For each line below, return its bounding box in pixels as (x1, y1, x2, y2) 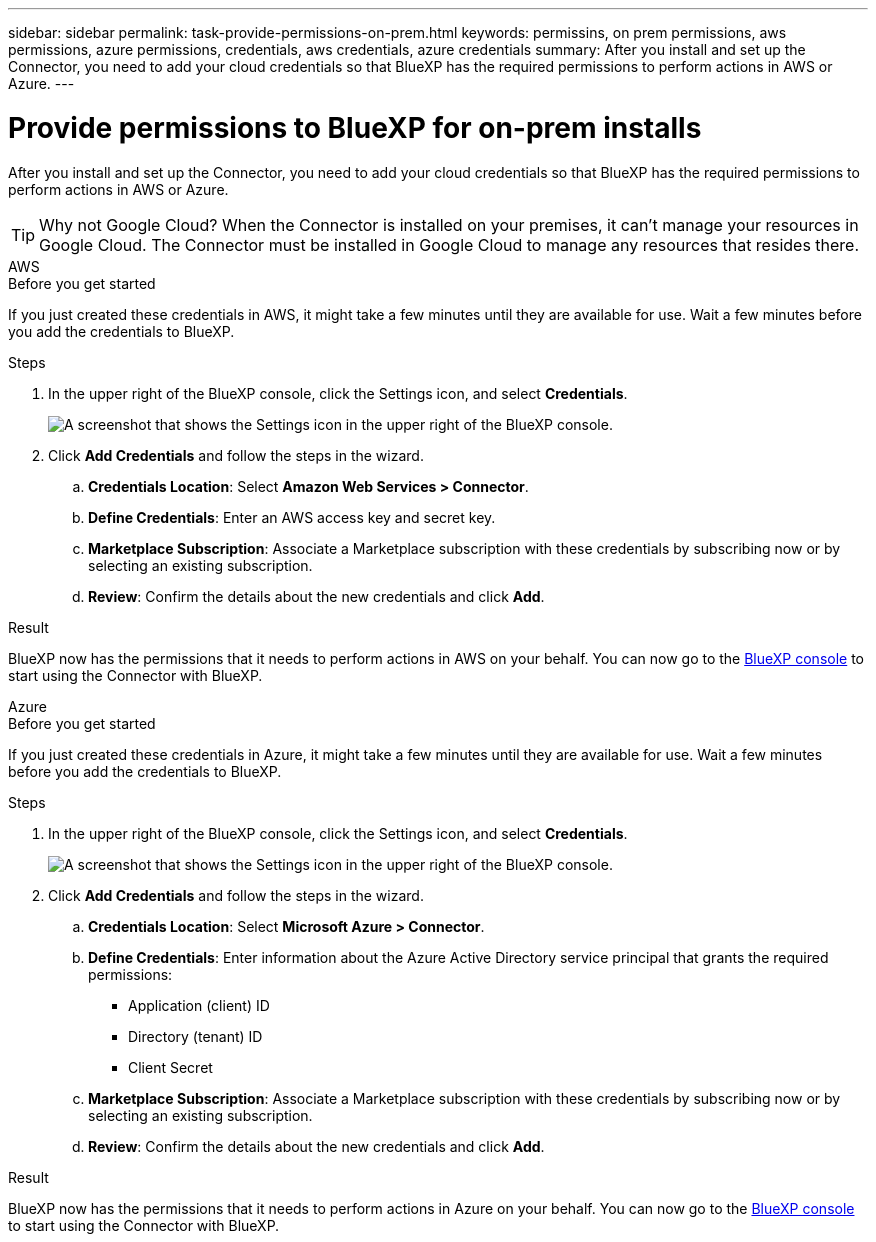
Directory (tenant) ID (128, 1027, 263, 1045)
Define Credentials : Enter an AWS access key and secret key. (88, 508, 496, 526)
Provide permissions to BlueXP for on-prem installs (8, 110, 702, 145)
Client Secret (128, 1058, 213, 1076)
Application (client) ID (128, 996, 270, 1014)
